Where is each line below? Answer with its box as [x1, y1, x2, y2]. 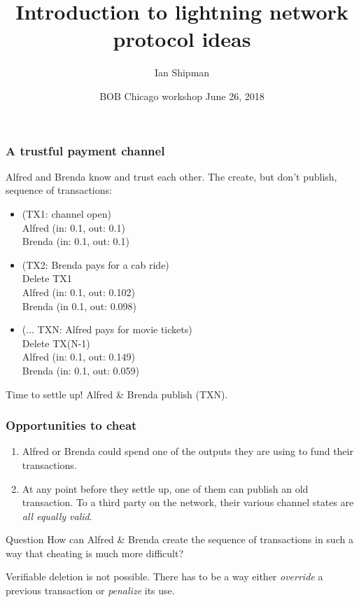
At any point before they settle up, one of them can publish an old [22, 481, 309, 496]
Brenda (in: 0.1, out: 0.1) [22, 234, 129, 248]
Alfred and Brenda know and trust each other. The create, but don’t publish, [6, 169, 337, 183]
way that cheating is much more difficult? [6, 545, 184, 560]
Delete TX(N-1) [22, 335, 90, 350]
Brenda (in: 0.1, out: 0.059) [22, 363, 139, 377]
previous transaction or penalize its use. [6, 583, 175, 598]
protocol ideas [113, 24, 251, 53]
